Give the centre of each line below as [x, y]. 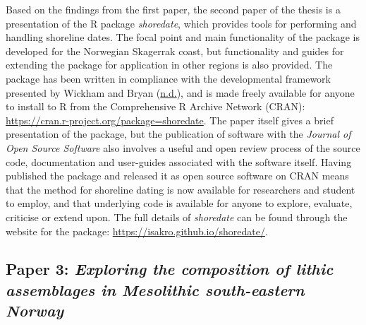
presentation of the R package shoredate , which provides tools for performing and [181, 23]
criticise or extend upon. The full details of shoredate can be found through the [177, 217]
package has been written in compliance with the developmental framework [169, 78]
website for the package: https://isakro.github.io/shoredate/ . [137, 231]
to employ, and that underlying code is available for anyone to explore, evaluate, [179, 203]
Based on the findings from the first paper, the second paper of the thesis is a [173, 9]
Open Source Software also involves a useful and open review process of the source [183, 147]
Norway [35, 311]
